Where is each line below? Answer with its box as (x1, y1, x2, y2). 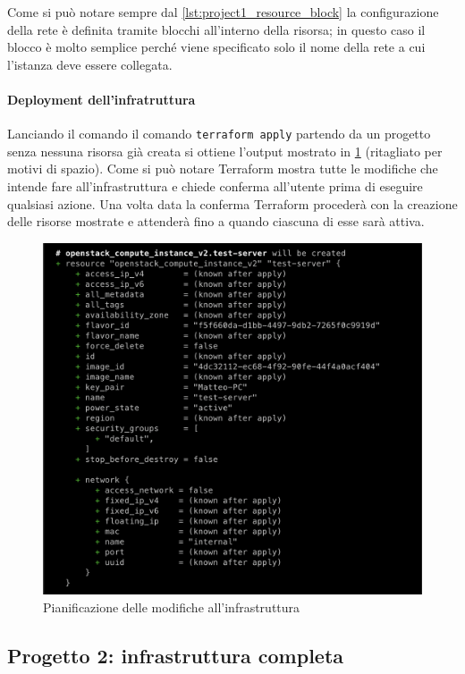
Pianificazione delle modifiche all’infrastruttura (43, 597, 300, 616)
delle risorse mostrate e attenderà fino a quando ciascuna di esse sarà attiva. (7, 212, 425, 231)
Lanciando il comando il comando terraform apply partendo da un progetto (7, 124, 431, 143)
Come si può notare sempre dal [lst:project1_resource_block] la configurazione (7, 3, 439, 21)
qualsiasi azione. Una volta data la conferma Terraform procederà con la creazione (7, 194, 458, 213)
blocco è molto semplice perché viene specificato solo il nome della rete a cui (7, 38, 426, 56)
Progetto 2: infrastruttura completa (7, 641, 344, 669)
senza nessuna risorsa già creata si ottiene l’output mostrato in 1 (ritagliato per (7, 141, 443, 160)
